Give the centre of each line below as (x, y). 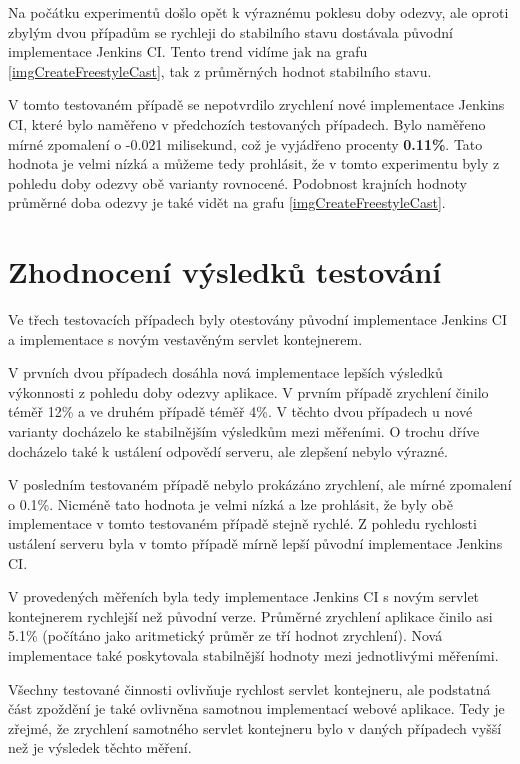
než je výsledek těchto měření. (100, 747)
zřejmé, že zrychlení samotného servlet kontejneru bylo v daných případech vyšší (255, 727)
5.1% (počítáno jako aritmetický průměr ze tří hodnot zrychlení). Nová (225, 635)
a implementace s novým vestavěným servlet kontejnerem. (185, 338)
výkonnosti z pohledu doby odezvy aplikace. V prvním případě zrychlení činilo (248, 391)
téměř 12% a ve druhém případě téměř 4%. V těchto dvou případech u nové (240, 411)
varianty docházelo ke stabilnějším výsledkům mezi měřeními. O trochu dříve (244, 431)
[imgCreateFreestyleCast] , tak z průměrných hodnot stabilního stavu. (220, 70)
